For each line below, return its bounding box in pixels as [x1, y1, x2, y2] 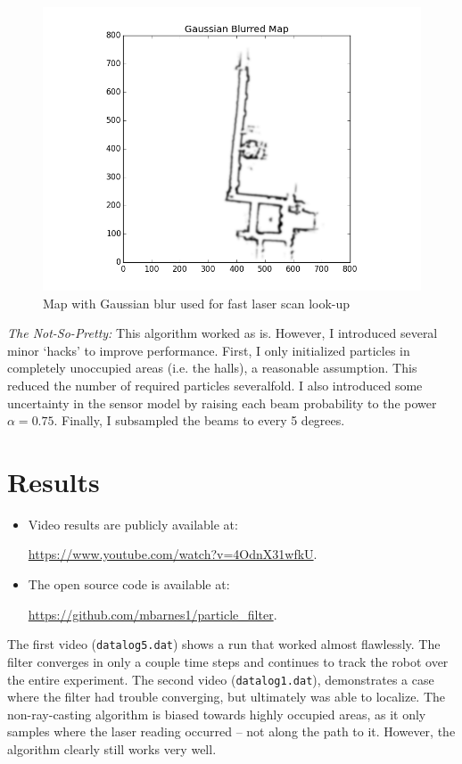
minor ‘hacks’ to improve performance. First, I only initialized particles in [7, 341, 410, 359]
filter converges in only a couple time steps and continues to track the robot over [7, 652, 449, 670]
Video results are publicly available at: [28, 514, 238, 533]
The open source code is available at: [28, 575, 230, 594]
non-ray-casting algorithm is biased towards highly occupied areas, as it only [7, 704, 426, 723]
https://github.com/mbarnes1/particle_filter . [28, 604, 277, 623]
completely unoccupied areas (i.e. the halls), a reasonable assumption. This [7, 358, 417, 377]
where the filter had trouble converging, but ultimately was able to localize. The [7, 687, 446, 706]
